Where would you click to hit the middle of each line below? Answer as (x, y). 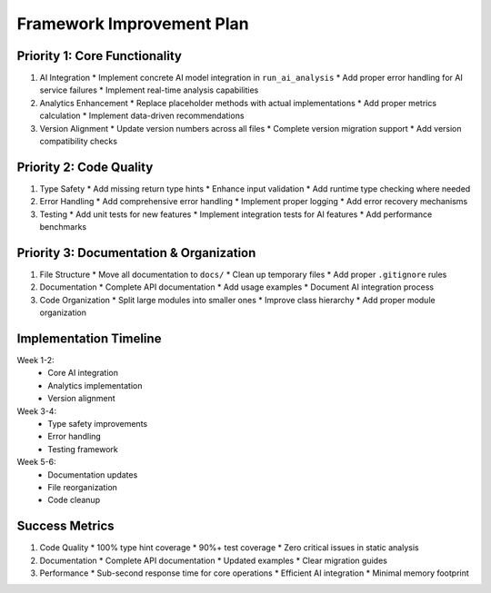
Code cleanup (74, 500)
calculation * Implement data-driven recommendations (142, 116)
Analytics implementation (95, 385)
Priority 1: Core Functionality (99, 56)
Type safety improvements (98, 424)
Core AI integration (83, 373)
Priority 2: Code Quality (85, 167)
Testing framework (83, 449)
